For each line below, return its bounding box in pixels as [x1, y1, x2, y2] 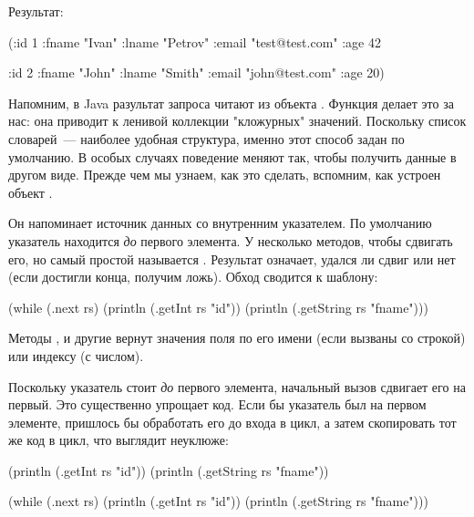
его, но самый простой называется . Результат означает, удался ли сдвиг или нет [8, 249, 456, 268]
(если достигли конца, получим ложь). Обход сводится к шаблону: [8, 267, 378, 286]
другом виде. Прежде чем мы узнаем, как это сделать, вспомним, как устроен [8, 165, 441, 184]
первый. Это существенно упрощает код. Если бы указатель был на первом [8, 395, 427, 414]
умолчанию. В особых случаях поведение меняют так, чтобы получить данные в [8, 147, 457, 166]
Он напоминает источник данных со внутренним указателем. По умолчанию [8, 213, 432, 233]
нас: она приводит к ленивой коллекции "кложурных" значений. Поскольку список [8, 111, 467, 130]
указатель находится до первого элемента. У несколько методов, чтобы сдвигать [8, 231, 453, 250]
